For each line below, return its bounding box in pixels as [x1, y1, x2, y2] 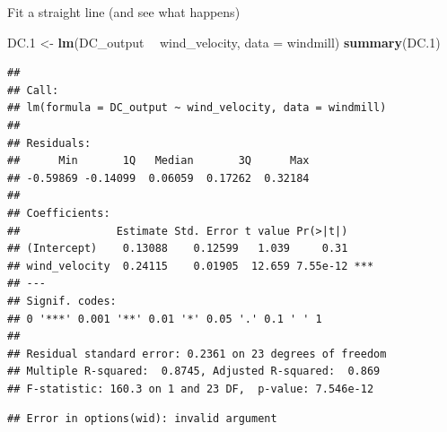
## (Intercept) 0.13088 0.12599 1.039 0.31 [7, 242, 348, 255]
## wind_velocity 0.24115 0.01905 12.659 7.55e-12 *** [7, 259, 374, 272]
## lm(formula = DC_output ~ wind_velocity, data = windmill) [7, 101, 387, 115]
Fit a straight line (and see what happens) [7, 3, 241, 21]
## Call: [7, 83, 59, 97]
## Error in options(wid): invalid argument [7, 412, 277, 426]
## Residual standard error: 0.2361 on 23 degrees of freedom [7, 347, 387, 360]
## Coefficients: [7, 206, 110, 220]
